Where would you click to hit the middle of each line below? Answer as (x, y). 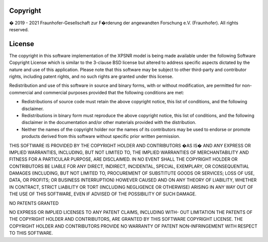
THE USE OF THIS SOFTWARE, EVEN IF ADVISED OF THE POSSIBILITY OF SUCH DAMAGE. (103, 194)
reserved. (19, 29)
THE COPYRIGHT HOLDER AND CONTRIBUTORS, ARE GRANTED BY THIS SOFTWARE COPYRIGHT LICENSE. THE (126, 219)
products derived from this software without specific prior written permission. (101, 136)
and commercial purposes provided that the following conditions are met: (109, 92)
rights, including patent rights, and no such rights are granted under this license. (91, 76)
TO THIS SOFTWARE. (31, 233)
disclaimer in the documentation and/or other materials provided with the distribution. (109, 122)
